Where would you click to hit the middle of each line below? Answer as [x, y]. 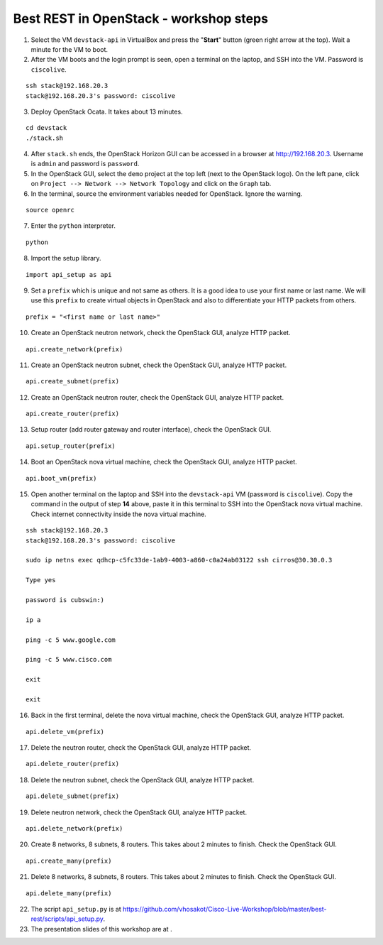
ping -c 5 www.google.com [71, 640]
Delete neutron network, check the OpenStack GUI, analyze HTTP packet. [139, 812]
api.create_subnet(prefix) [73, 381]
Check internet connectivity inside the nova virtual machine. [119, 514]
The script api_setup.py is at [76, 909]
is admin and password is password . [85, 164]
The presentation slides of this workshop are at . [102, 929]
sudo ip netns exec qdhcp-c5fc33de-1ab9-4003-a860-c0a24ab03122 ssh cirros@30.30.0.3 [179, 560]
